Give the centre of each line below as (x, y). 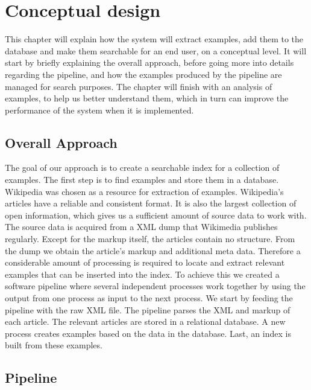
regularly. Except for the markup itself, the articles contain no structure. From (150, 239)
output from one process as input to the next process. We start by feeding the (149, 298)
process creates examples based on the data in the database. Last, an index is (148, 333)
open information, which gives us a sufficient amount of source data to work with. (156, 215)
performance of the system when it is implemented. (99, 110)
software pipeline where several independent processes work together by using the (155, 286)
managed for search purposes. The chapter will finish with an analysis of (139, 86)
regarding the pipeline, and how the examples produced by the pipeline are (143, 74)
